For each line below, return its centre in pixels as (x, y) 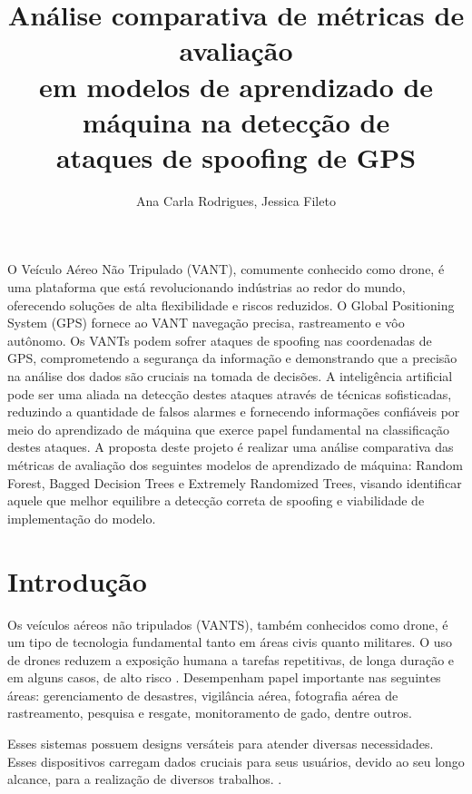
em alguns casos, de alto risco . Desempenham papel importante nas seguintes (224, 677)
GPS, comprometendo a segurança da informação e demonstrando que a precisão (232, 358)
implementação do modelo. (82, 518)
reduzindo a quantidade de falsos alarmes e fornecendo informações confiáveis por (234, 412)
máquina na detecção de (236, 121)
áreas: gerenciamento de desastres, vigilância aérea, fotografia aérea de (203, 695)
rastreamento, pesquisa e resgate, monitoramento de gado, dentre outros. (210, 713)
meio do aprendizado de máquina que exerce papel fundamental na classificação (229, 429)
